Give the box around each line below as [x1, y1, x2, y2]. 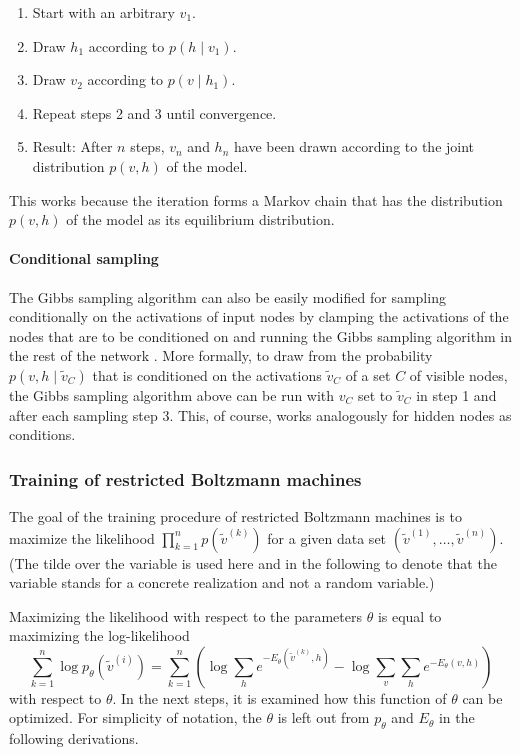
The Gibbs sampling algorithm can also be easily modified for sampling [9, 286, 446, 307]
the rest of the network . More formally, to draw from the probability [9, 345, 433, 366]
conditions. [9, 424, 76, 445]
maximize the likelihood [9, 527, 155, 548]
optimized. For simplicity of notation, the [9, 707, 262, 728]
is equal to [377, 605, 442, 626]
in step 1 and [416, 384, 497, 405]
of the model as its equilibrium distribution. [66, 209, 335, 230]
